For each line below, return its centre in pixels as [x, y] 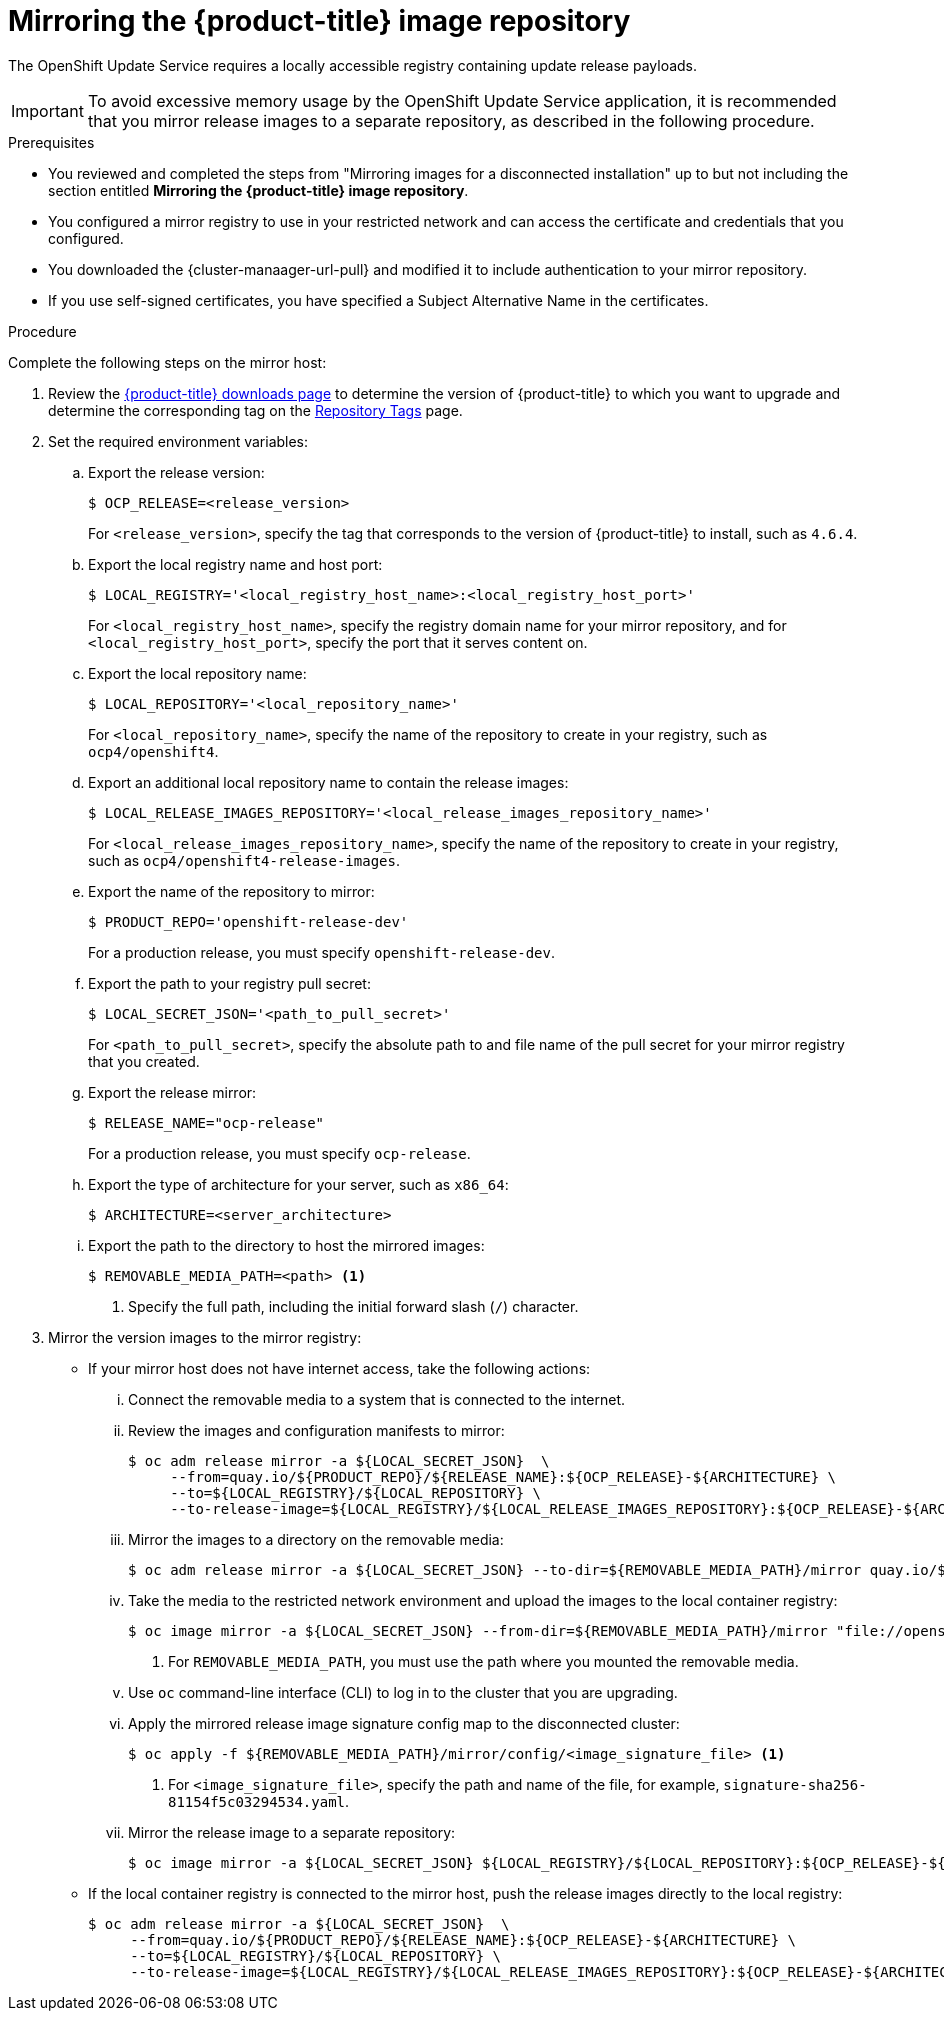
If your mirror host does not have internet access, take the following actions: [339, 1368]
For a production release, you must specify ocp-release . [279, 1153]
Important [47, 110]
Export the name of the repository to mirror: [231, 891]
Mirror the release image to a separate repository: [292, 1832]
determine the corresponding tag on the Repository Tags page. [255, 410]
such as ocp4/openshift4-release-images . [244, 860]
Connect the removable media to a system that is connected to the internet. [377, 1399]
